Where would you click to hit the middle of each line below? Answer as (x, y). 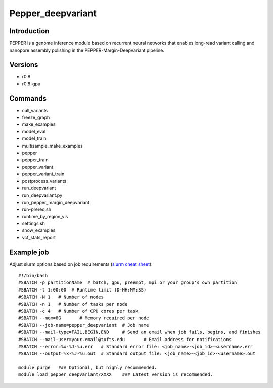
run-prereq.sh (37, 209)
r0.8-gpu (31, 84)
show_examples (39, 230)
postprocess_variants (44, 181)
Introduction (29, 31)
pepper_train (35, 160)
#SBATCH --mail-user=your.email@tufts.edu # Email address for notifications (125, 339)
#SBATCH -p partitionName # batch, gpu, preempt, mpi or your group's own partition (128, 283)
